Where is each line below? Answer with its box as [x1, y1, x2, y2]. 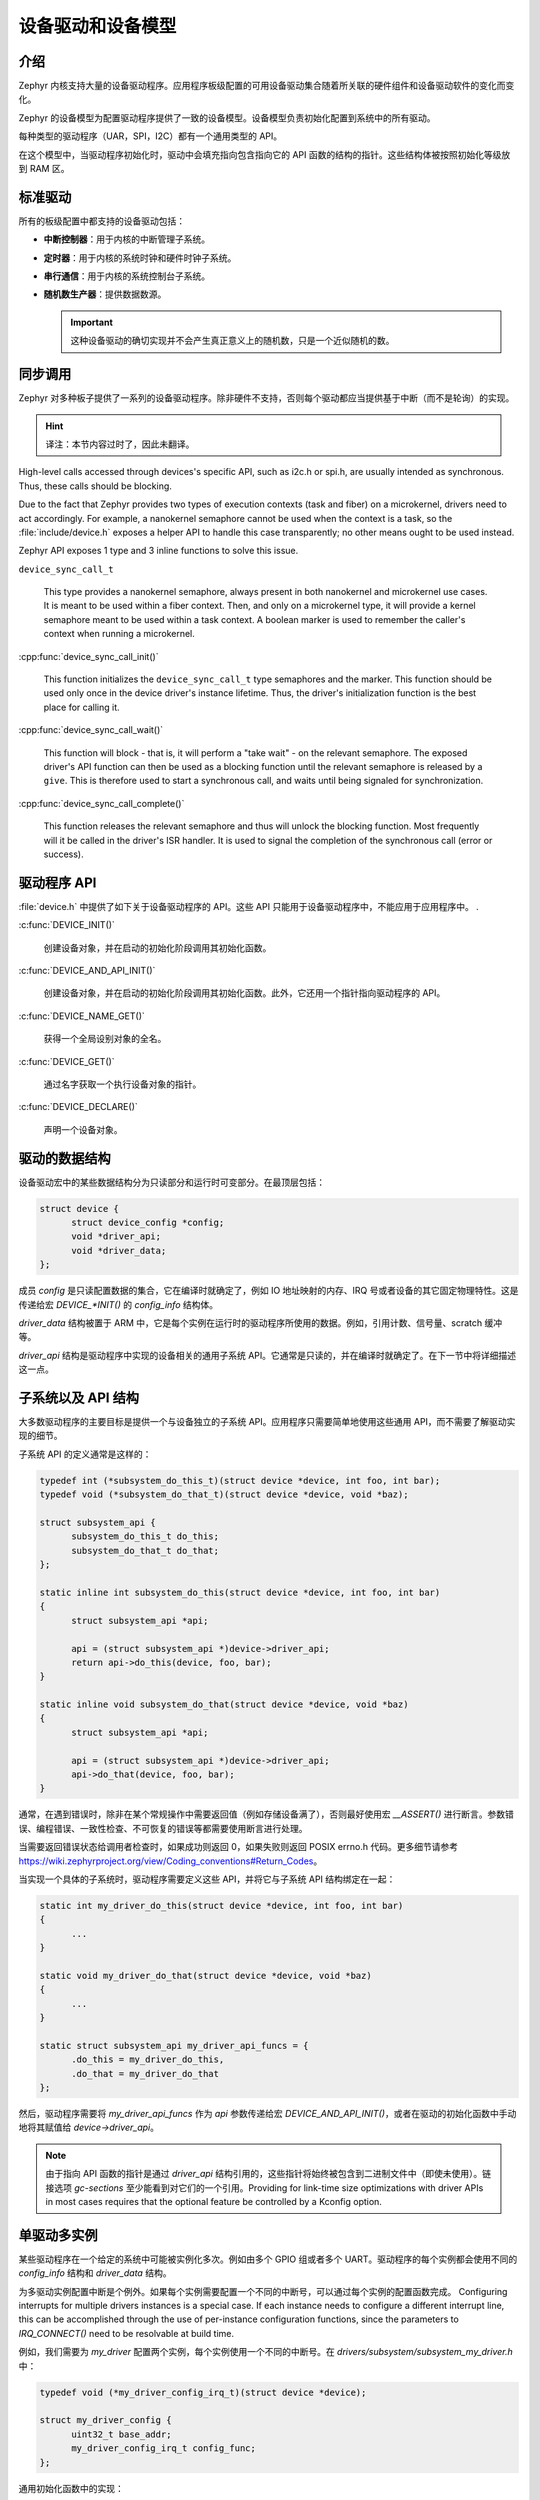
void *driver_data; [71, 1245, 167, 1256]
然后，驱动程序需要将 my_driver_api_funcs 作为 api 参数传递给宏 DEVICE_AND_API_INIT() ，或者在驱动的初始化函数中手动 [18, 2108, 517, 2119]
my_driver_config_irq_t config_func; [71, 2443, 257, 2454]
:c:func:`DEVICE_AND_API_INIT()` [18, 965, 156, 977]
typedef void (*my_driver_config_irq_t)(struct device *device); [39, 2386, 367, 2398]
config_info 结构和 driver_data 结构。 [18, 2267, 172, 2279]
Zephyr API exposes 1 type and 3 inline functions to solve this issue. [18, 545, 299, 557]
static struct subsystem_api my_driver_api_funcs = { [39, 2040, 309, 2051]
